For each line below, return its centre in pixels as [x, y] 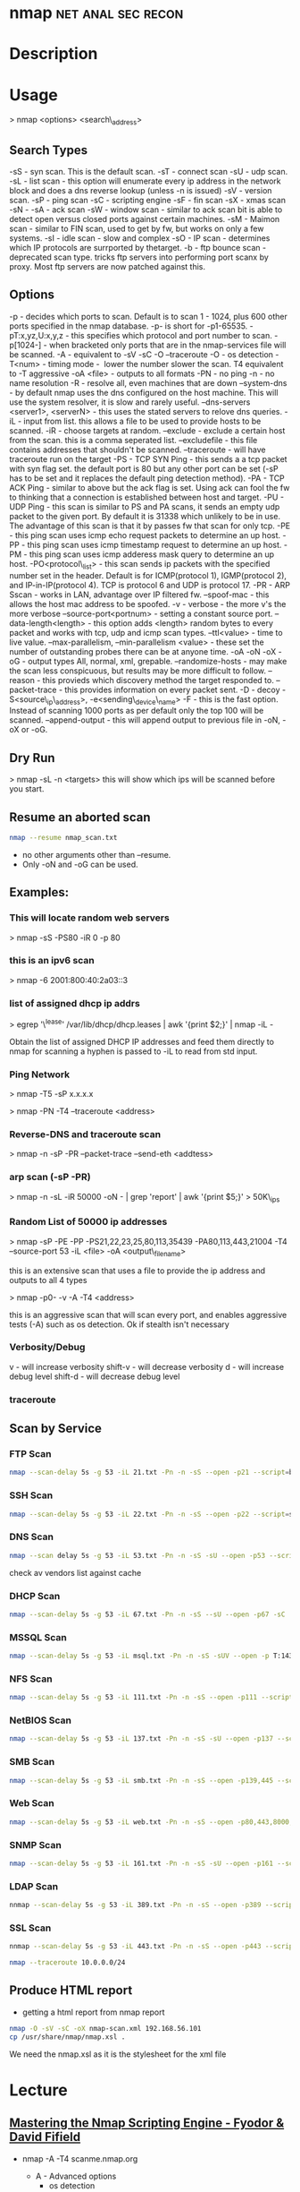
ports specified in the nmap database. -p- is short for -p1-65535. [129, 326]
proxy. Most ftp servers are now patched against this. [108, 266]
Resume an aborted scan [80, 817]
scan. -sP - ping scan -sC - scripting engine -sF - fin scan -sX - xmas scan [147, 200]
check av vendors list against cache [75, 1572]
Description [54, 54]
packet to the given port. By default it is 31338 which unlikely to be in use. [145, 516]
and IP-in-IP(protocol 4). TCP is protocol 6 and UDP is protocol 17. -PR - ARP [150, 585]
